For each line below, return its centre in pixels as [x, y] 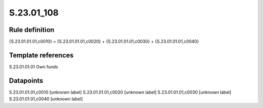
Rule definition [32, 30]
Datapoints [26, 81]
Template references [41, 55]
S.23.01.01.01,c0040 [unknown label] [46, 99]
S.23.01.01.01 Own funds [34, 67]
